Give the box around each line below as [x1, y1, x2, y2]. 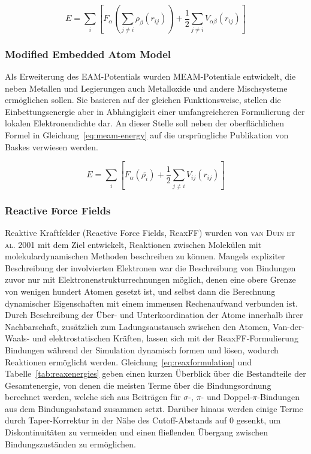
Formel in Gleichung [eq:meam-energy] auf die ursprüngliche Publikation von [5, 128, 289, 141]
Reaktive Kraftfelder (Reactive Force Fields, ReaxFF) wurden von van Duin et [5, 226, 295, 238]
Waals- [5, 332, 30, 344]
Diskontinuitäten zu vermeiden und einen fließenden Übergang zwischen [5, 426, 268, 438]
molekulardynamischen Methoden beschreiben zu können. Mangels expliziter [5, 250, 285, 262]
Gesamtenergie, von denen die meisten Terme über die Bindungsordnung [5, 379, 271, 391]
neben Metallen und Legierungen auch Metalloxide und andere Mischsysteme [5, 81, 288, 94]
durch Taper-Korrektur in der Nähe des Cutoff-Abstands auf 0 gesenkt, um [5, 414, 281, 426]
